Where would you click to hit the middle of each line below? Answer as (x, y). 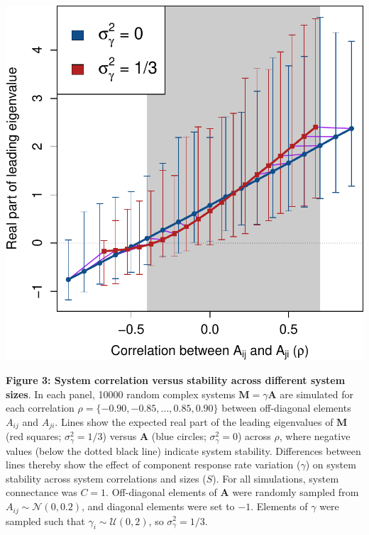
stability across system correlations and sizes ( (106, 478)
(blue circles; (179, 436)
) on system (331, 464)
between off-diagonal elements (286, 408)
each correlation (40, 408)
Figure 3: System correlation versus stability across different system (176, 380)
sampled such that (45, 520)
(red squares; (34, 436)
